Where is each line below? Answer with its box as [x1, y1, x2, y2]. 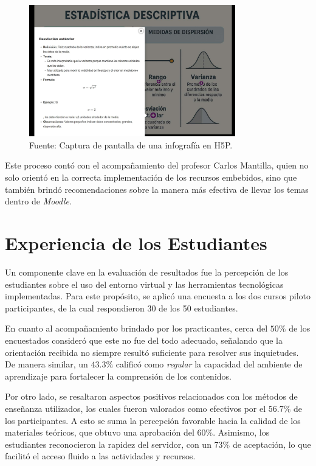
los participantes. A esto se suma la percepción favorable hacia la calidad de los [5, 414, 301, 426]
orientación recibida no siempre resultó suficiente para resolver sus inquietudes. [5, 346, 299, 358]
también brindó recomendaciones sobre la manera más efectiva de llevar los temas [5, 183, 309, 195]
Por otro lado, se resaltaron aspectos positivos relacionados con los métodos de [5, 390, 298, 403]
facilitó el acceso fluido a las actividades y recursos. [5, 450, 196, 462]
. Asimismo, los [213, 426, 270, 439]
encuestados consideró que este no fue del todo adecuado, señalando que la [5, 333, 283, 346]
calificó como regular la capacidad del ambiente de [115, 358, 303, 370]
